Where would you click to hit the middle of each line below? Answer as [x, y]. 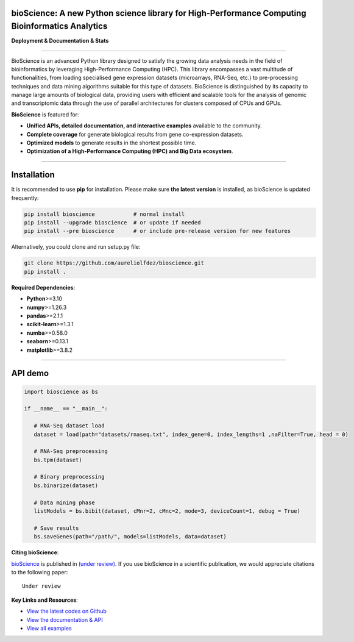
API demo [30, 373]
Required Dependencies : [43, 287]
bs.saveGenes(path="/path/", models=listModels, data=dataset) [130, 537]
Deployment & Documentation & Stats [60, 41]
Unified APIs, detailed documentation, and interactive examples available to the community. [144, 126]
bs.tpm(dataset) [58, 460]
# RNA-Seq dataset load [69, 426]
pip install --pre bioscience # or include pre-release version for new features [158, 231]
